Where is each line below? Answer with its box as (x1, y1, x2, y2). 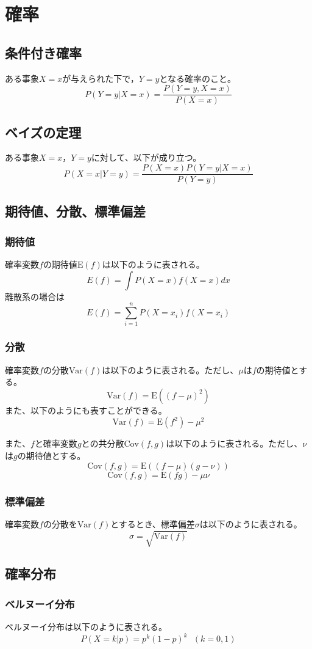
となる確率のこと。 (159, 71, 236, 84)
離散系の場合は (5, 290, 65, 302)
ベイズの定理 (5, 122, 82, 141)
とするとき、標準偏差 (110, 517, 195, 530)
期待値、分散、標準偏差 (5, 202, 146, 221)
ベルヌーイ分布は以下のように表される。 (5, 620, 167, 632)
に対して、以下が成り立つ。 (91, 151, 202, 164)
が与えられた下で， (62, 71, 139, 84)
